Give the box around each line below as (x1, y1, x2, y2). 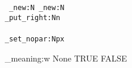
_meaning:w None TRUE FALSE (5, 51, 127, 64)
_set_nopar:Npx (5, 34, 65, 43)
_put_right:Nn (5, 13, 61, 22)
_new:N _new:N (9, 4, 65, 12)
